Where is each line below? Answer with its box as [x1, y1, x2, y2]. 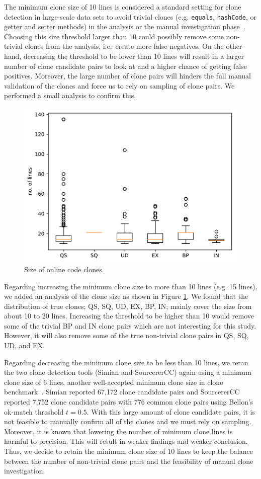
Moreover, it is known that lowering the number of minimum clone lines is [4, 426, 233, 436]
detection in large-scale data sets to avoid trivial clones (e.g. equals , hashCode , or [4, 11, 256, 22]
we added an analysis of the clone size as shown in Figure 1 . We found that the [4, 291, 248, 301]
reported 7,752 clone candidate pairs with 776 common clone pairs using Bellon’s [4, 396, 253, 407]
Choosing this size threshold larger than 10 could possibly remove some [4, 31, 224, 41]
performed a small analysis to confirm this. [4, 90, 136, 101]
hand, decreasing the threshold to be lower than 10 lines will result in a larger [4, 51, 244, 61]
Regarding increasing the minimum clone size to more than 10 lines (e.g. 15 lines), [4, 281, 257, 291]
